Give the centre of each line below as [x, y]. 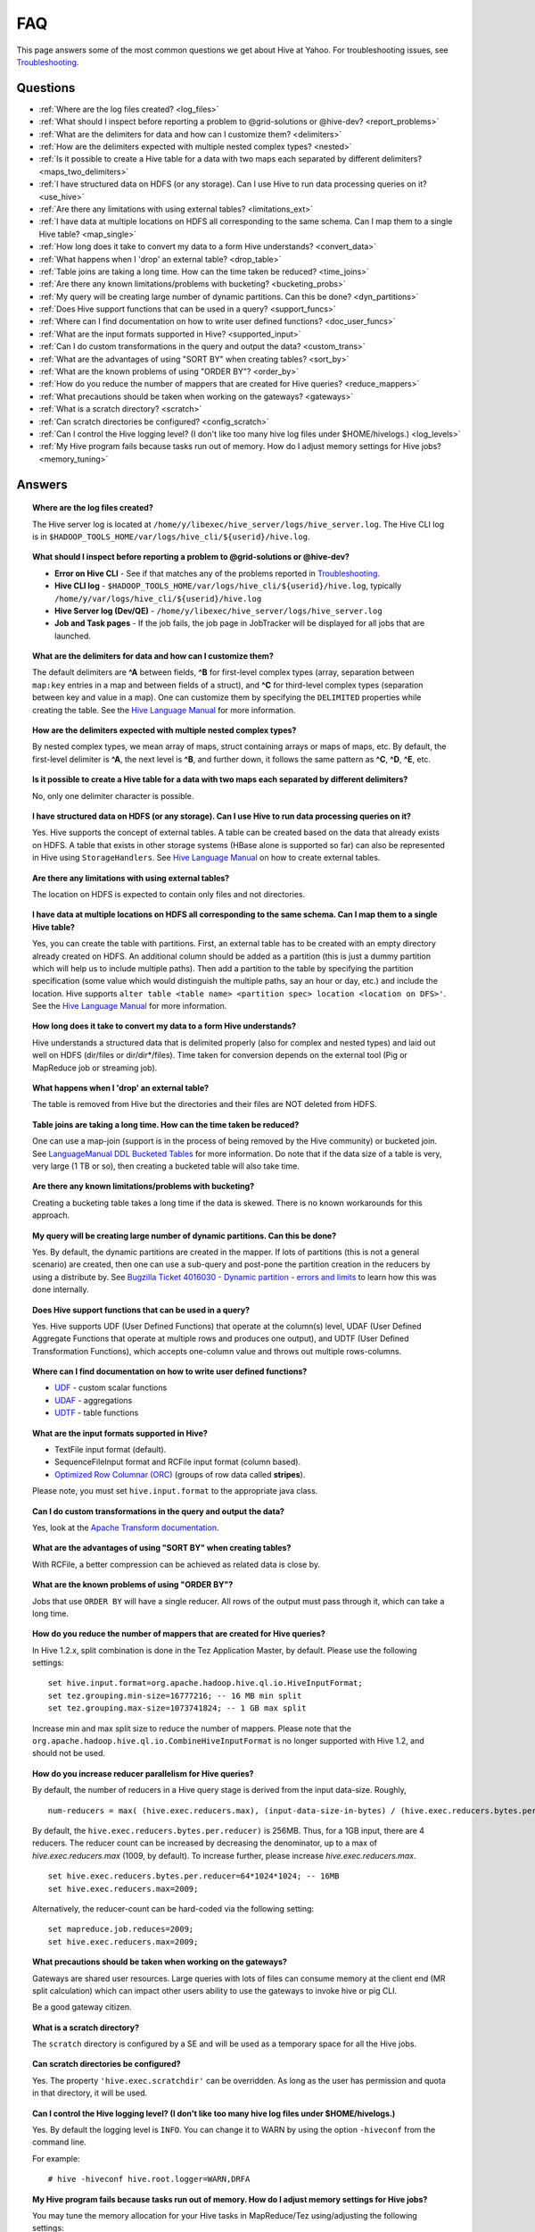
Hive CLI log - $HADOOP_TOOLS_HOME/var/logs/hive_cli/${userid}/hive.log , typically [228, 586]
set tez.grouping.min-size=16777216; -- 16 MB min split [175, 1695]
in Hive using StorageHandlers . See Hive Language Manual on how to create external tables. [206, 858]
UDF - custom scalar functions [111, 1387]
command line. [59, 2142]
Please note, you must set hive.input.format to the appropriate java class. [175, 1491]
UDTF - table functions [97, 1413]
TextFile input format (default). [111, 1450]
